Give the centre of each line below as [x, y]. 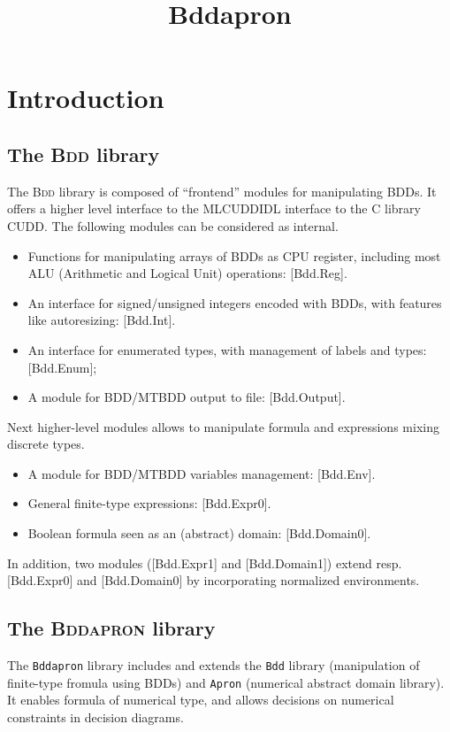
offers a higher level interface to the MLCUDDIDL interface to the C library [214, 208]
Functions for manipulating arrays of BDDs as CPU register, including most [234, 255]
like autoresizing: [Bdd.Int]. [102, 320]
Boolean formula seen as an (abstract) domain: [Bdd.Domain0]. [199, 533]
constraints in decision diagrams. [95, 717]
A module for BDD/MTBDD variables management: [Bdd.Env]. [202, 473]
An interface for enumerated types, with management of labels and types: [227, 349]
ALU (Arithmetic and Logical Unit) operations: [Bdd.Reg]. [187, 273]
